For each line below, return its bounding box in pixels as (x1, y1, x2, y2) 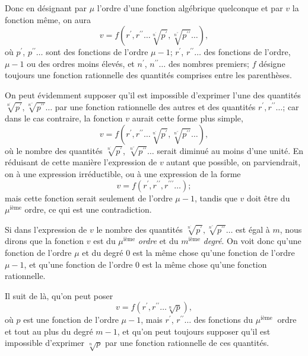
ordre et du (138, 235, 179, 247)
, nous (280, 223, 302, 235)
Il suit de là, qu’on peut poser (5, 289, 113, 302)
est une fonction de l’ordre (23, 313, 119, 326)
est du (93, 235, 116, 247)
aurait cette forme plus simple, (132, 112, 243, 124)
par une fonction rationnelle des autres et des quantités (55, 100, 256, 113)
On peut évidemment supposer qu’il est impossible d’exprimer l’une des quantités (5, 88, 301, 101)
